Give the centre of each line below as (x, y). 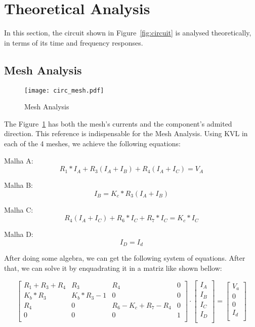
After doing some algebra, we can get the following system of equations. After (125, 258)
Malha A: (19, 160)
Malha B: (18, 185)
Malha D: (19, 234)
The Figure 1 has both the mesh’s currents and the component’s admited (118, 123)
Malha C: (19, 209)
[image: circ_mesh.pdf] (64, 90)
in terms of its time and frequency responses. (74, 42)
